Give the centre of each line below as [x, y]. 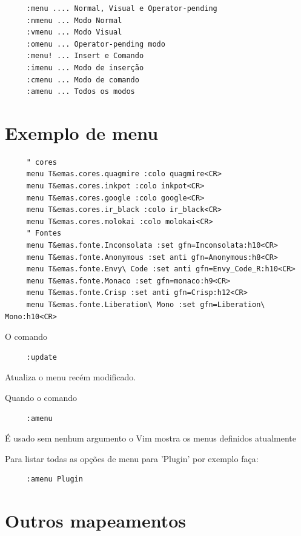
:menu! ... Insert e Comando [85, 56]
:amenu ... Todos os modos [81, 92]
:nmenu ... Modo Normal [74, 20]
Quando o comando [41, 397]
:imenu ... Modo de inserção [85, 68]
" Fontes [44, 233]
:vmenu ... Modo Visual [74, 32]
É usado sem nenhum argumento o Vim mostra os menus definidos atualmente [150, 438]
